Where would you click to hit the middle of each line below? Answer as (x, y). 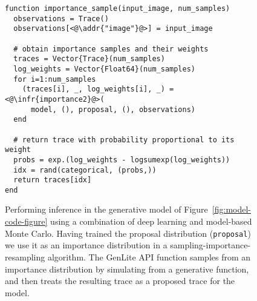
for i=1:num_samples (55, 79)
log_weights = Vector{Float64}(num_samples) (104, 69)
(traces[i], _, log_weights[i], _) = (98, 89)
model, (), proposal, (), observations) (113, 109)
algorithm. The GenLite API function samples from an (149, 256)
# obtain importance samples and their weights (111, 49)
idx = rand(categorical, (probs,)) (85, 170)
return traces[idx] (53, 180)
